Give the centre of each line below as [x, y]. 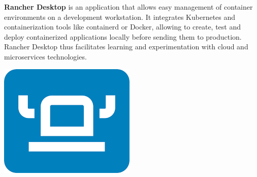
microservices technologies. [45, 56]
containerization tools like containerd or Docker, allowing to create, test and [123, 27]
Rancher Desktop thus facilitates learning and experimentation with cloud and [126, 47]
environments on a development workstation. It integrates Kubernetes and [120, 17]
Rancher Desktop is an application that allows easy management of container [128, 7]
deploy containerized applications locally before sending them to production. [123, 36]
